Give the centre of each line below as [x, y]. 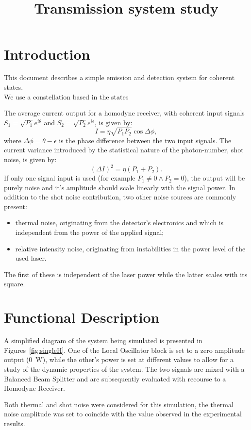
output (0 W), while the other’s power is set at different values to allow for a [119, 359]
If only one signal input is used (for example [70, 178]
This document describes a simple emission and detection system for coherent [119, 77]
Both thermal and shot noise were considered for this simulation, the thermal [119, 404]
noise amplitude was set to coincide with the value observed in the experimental [123, 414]
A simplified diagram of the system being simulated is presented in [103, 340]
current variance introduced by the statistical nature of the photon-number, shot [124, 150]
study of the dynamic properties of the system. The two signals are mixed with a [124, 369]
